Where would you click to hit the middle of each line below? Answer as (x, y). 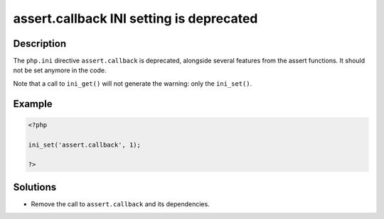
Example (33, 104)
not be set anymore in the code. (60, 70)
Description (40, 44)
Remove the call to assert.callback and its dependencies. (120, 204)
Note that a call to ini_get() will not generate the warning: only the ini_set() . (133, 83)
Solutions (35, 187)
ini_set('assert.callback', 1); (85, 145)
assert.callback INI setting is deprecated (135, 18)
